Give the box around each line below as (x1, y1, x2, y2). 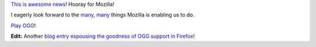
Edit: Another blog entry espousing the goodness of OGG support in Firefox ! (11, 32, 195, 40)
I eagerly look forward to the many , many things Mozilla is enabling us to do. (11, 12, 195, 19)
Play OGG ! (11, 22, 36, 29)
